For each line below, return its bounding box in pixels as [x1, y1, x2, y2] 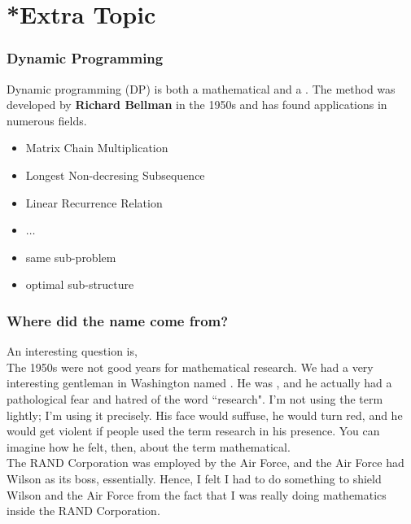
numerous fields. [7, 111, 87, 129]
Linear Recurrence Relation [25, 194, 163, 211]
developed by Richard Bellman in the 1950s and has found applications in [7, 96, 387, 113]
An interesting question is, [7, 343, 138, 360]
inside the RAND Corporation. [7, 502, 160, 519]
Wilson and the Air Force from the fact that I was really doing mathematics [7, 486, 387, 503]
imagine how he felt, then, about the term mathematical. [7, 438, 291, 455]
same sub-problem [25, 248, 116, 265]
